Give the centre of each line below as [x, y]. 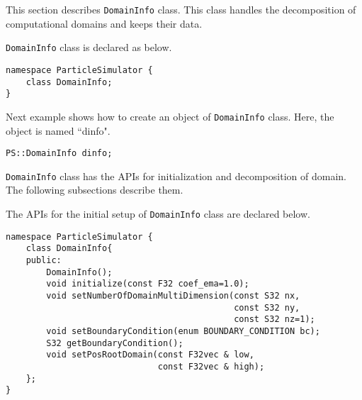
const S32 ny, [267, 307]
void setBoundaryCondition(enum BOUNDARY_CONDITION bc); [183, 331]
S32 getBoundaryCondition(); [115, 343]
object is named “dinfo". [58, 130]
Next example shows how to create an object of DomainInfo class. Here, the [170, 116]
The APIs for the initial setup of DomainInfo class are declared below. [158, 214]
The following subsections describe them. [95, 190]
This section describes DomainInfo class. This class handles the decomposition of [181, 9]
